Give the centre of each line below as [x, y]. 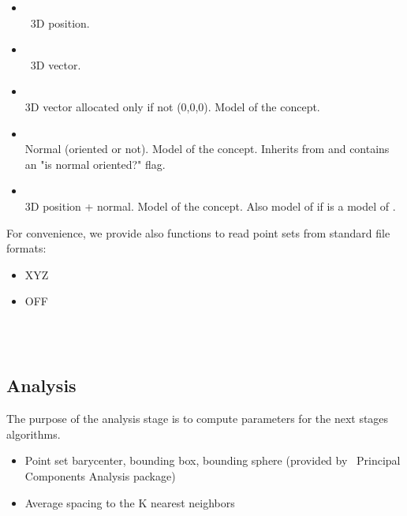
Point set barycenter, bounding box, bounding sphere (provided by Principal [213, 460]
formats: [26, 248]
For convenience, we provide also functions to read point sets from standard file [198, 232]
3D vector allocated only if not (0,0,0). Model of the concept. [172, 106]
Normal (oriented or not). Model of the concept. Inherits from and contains [207, 149]
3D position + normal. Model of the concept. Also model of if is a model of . [210, 206]
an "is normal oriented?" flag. [95, 164]
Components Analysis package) [100, 476]
